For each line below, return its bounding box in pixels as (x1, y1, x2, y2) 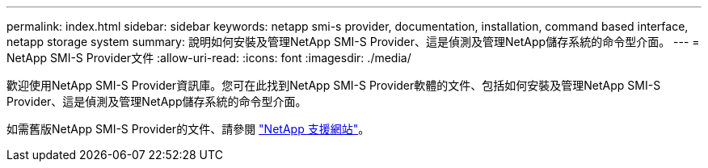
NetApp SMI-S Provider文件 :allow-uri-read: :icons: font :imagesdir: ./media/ (6, 51, 411, 65)
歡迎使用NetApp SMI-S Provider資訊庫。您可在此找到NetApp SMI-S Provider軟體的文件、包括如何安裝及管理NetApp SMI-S (6, 78, 661, 92)
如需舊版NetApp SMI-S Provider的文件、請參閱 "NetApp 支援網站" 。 (6, 122, 370, 136)
